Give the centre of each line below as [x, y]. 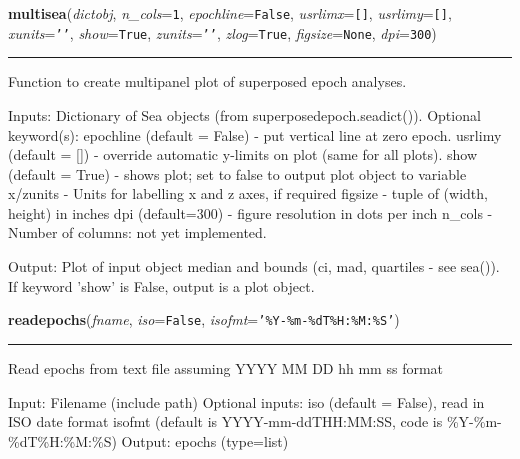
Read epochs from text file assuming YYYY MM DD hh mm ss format [226, 367]
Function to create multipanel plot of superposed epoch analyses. [207, 81]
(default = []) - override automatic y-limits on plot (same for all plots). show [243, 154]
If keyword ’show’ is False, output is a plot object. [161, 285]
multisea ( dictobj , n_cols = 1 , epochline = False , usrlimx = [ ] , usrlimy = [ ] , [230, 13]
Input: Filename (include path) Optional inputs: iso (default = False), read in [246, 401]
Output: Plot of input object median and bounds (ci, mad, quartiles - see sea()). [254, 266]
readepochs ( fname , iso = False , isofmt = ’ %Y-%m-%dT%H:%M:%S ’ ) [204, 319]
